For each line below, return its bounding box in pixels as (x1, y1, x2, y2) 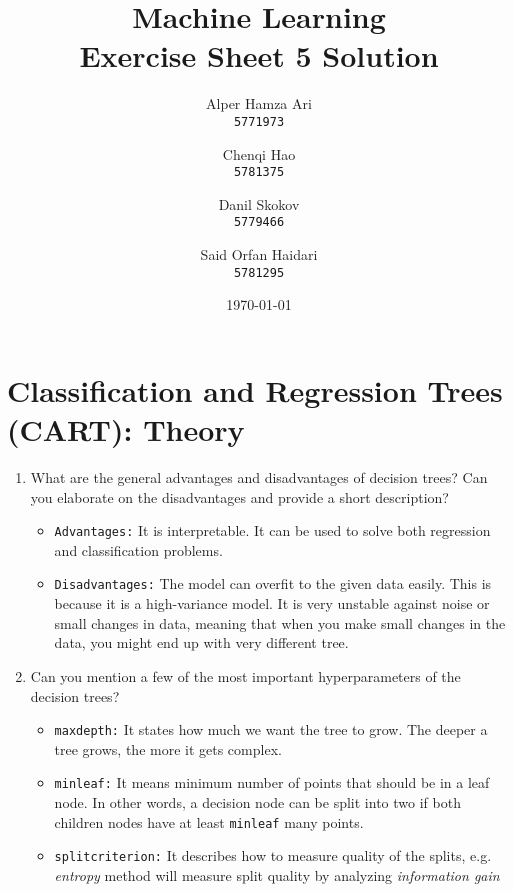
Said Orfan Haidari (200, 244, 318, 265)
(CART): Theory (7, 409, 245, 450)
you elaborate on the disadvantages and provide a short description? (30, 486, 449, 507)
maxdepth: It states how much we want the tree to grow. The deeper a (54, 719, 488, 740)
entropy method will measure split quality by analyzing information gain (54, 864, 500, 885)
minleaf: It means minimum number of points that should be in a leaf (54, 772, 490, 793)
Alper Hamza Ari (206, 93, 312, 114)
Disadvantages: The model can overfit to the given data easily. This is (54, 573, 492, 594)
